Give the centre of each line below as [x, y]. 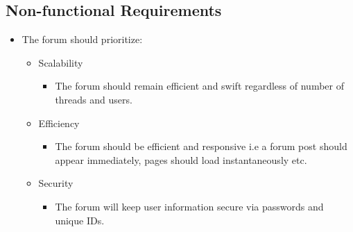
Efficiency [59, 123]
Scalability [61, 62]
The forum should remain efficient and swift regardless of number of [200, 86]
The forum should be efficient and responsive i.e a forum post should [201, 146]
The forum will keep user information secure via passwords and [189, 206]
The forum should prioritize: [82, 39]
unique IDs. [80, 220]
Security [56, 183]
